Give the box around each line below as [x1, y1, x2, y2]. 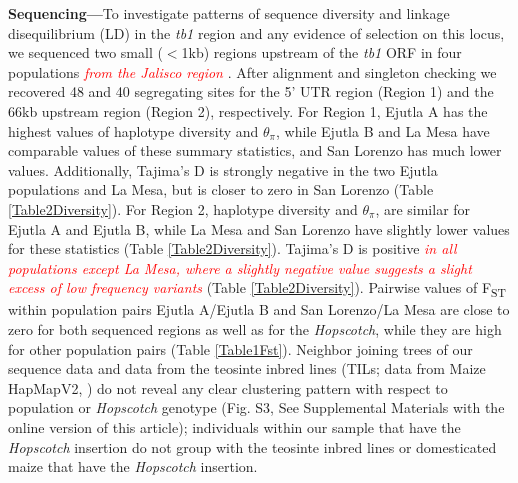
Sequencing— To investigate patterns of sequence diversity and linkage [8, 3, 450, 23]
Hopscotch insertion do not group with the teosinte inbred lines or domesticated [8, 436, 497, 457]
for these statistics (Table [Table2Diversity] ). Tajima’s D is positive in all [8, 238, 457, 259]
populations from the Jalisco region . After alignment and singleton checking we [8, 61, 497, 82]
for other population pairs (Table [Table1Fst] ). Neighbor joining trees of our [8, 338, 473, 359]
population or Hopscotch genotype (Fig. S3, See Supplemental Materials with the [8, 397, 505, 418]
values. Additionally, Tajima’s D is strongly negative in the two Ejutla [8, 159, 438, 180]
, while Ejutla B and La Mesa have [275, 120, 490, 141]
